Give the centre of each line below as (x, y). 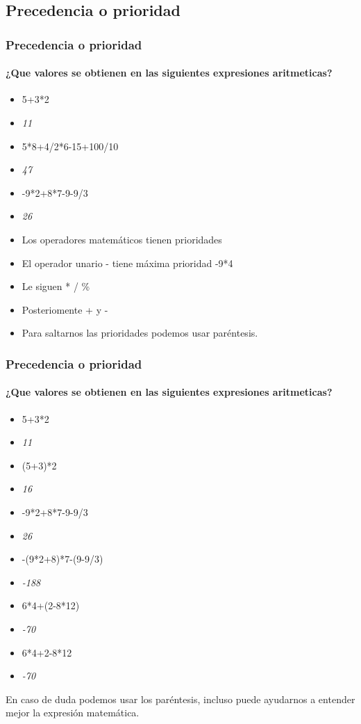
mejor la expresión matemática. (73, 713)
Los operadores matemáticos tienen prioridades (122, 239)
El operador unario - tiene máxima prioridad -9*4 (127, 263)
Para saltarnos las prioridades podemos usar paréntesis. (140, 333)
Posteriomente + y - (65, 309)
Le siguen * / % (56, 286)
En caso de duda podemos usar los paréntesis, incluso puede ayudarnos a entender (180, 699)
